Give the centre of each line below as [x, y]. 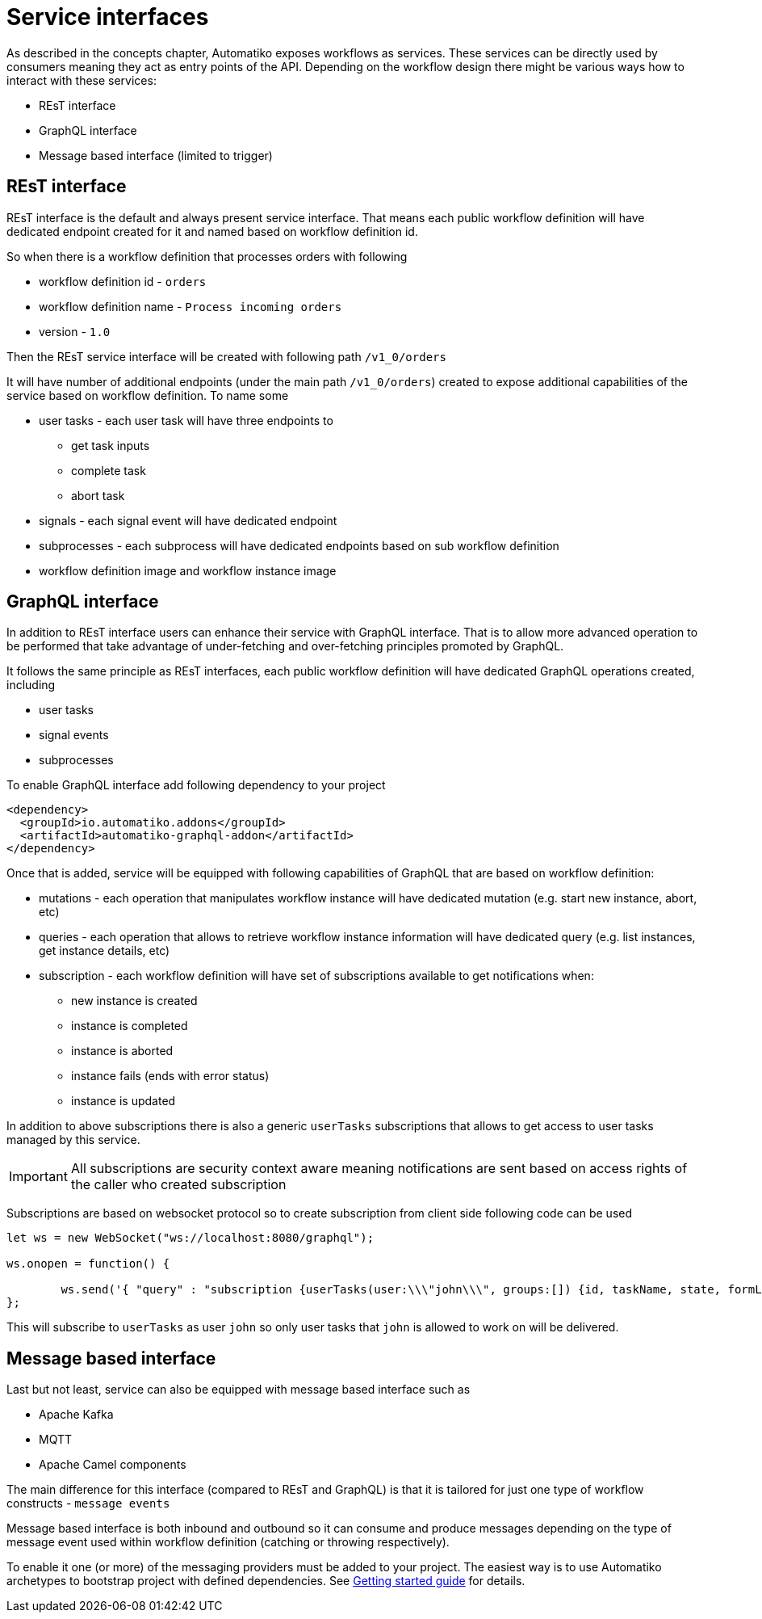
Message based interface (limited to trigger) [156, 155]
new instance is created [134, 1001]
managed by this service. [73, 1140]
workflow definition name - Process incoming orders [190, 306]
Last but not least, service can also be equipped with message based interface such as [239, 1390]
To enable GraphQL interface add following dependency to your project [196, 785]
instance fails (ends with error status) [170, 1076]
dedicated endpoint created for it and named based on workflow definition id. [212, 231]
